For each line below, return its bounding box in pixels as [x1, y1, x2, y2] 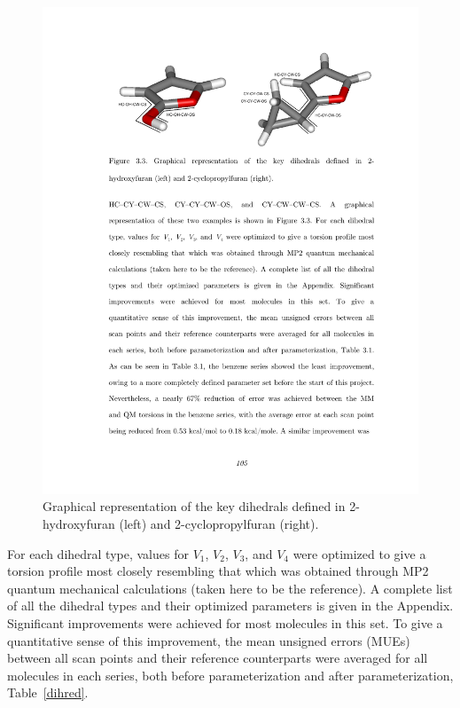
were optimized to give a [292, 544, 426, 562]
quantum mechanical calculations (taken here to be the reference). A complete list [7, 578, 453, 597]
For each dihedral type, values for [7, 544, 189, 562]
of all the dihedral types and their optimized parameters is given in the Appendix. [7, 596, 454, 615]
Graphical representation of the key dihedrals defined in [43, 497, 346, 515]
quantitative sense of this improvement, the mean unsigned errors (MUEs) [7, 631, 410, 649]
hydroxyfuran [43, 515, 115, 533]
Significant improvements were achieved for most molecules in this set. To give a [7, 614, 443, 633]
